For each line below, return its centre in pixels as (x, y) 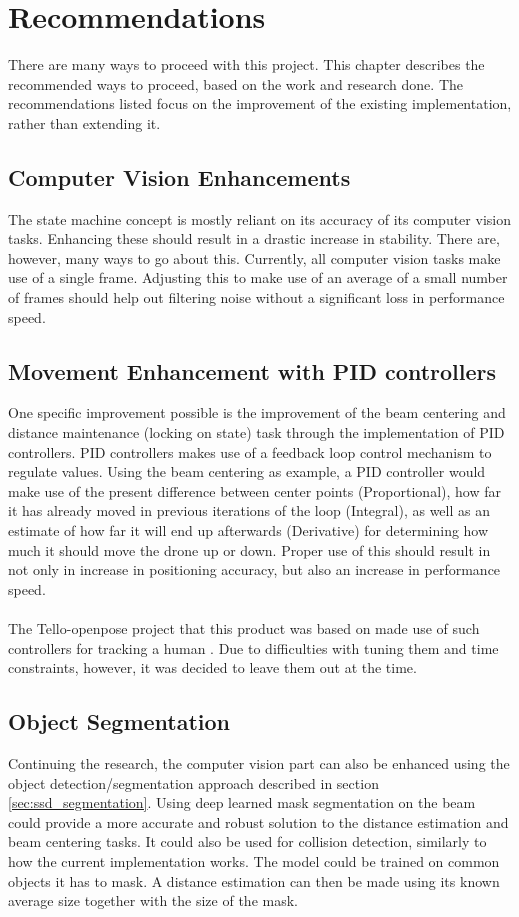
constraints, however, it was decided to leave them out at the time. (212, 667)
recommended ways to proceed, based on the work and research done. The (235, 83)
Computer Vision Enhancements (179, 176)
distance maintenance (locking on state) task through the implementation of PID (256, 432)
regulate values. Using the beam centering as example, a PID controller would (247, 471)
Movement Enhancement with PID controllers (252, 370)
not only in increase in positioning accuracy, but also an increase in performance (254, 569)
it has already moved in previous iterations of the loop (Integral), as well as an (249, 510)
